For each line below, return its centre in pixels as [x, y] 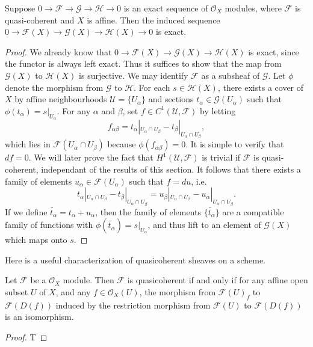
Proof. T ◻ [26, 336]
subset [17, 291]
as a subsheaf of [231, 75]
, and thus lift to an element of [204, 225]
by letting [218, 110]
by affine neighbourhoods [61, 99]
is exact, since [274, 51]
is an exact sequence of [166, 8]
